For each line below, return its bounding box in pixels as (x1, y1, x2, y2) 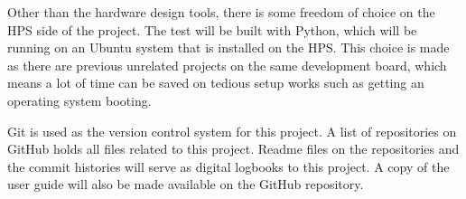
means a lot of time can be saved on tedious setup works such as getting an (7, 73, 424, 92)
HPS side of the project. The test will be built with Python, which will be (7, 20, 417, 39)
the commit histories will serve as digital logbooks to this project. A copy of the (7, 156, 450, 175)
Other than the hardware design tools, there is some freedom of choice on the (7, 3, 435, 21)
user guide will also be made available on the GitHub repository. (7, 175, 364, 194)
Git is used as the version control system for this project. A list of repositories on (7, 121, 457, 140)
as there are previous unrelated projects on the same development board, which (7, 55, 447, 74)
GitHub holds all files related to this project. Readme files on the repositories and (7, 139, 460, 158)
